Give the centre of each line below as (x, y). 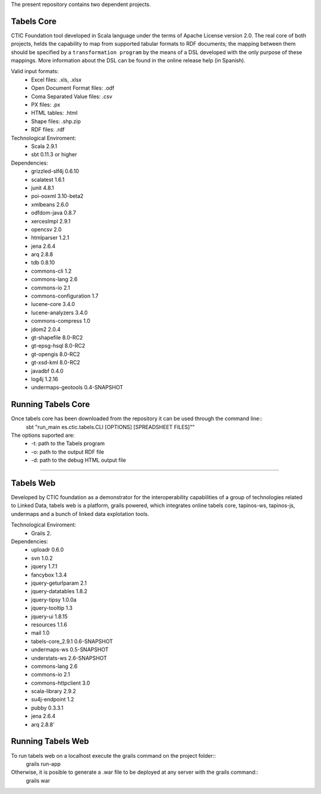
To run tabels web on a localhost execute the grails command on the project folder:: (114, 755)
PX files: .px (46, 105)
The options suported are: (43, 435)
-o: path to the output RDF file (67, 452)
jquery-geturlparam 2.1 (59, 583)
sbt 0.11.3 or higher (54, 155)
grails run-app (43, 764)
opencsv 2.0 (46, 229)
